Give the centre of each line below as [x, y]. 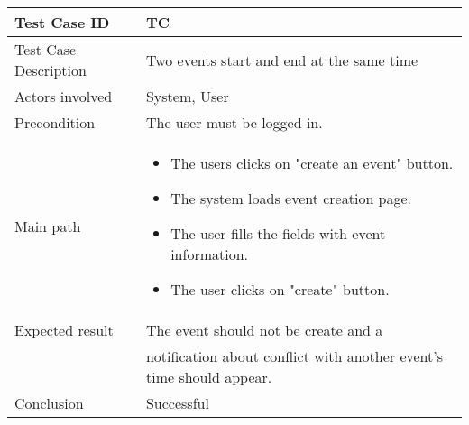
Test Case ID [62, 22]
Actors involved [64, 96]
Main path [48, 226]
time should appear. [209, 377]
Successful [177, 403]
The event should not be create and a [264, 330]
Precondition [55, 122]
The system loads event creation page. [291, 198]
